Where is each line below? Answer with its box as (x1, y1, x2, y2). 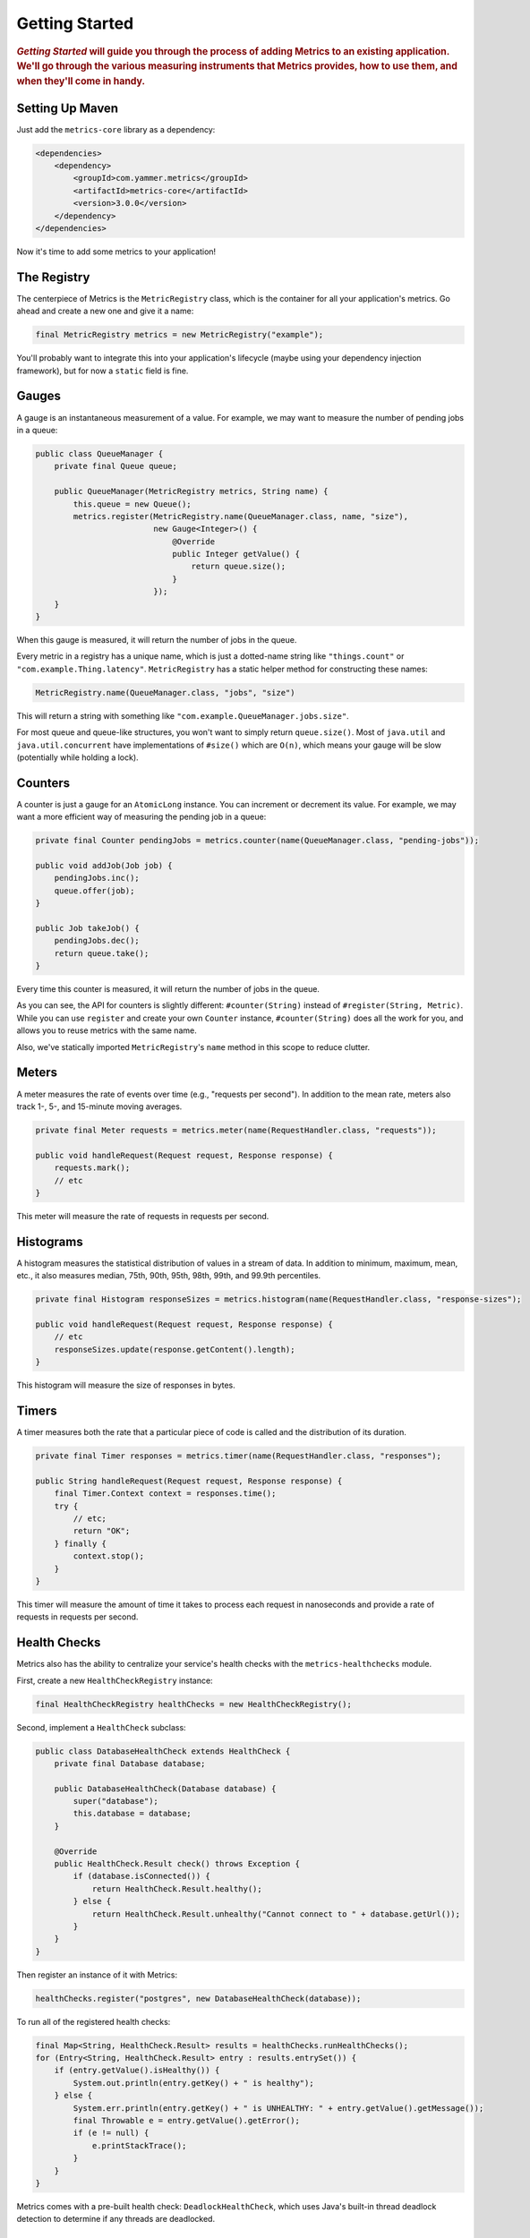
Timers (16, 1403, 57, 1418)
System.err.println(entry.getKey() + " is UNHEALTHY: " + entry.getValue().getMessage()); (73, 2103, 484, 2113)
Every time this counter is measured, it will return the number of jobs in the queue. (16, 984, 320, 995)
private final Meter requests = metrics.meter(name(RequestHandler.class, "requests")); (35, 1124, 438, 1135)
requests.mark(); (54, 1163, 131, 1173)
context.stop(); (73, 1551, 145, 1561)
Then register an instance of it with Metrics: (16, 1969, 178, 1980)
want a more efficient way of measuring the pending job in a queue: (16, 811, 267, 823)
